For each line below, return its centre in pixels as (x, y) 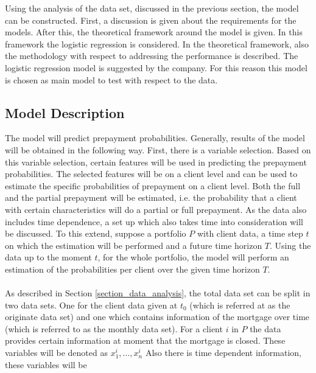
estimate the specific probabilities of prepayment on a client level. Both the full (153, 185)
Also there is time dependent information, (223, 353)
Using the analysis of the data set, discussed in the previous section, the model (152, 8)
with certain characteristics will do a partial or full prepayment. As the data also (156, 209)
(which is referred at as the (240, 305)
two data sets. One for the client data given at (91, 305)
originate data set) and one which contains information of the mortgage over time (157, 317)
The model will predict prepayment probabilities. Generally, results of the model (155, 138)
